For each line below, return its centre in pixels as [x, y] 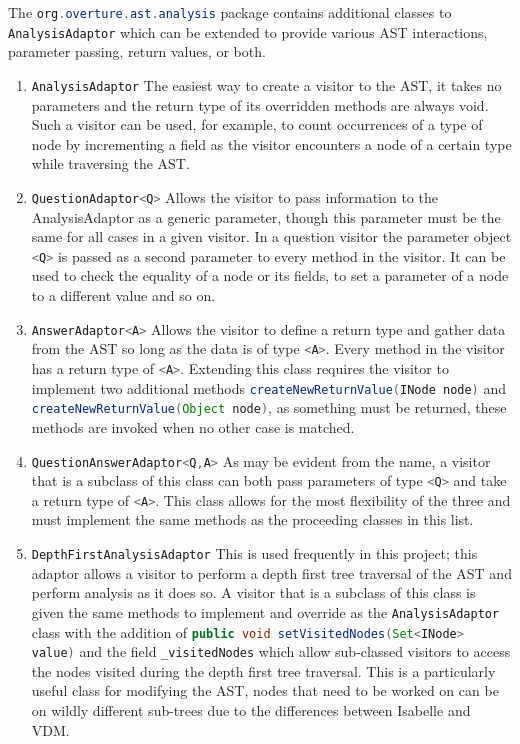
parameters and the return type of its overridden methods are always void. [260, 104]
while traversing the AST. [110, 163]
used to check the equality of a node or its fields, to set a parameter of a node [270, 275]
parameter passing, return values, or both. [137, 51]
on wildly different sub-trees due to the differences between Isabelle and [251, 710]
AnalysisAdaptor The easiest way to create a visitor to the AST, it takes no [266, 84]
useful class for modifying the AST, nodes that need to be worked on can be [265, 690]
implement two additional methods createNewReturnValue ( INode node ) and [269, 387]
